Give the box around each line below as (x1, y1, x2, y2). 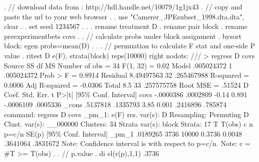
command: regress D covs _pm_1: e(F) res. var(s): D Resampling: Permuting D (4, 109, 249, 119)
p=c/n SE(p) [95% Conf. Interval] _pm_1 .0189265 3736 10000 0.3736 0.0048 (4, 128, 243, 139)
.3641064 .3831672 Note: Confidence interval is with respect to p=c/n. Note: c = (4, 138, 251, 149)
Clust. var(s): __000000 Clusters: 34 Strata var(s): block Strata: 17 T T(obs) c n (4, 119, 253, 129)
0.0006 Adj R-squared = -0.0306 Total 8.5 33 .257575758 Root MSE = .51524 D (4, 79, 249, 90)
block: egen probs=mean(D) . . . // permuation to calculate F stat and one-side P (4, 40, 255, 51)
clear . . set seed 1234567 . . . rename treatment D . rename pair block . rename (4, 21, 248, 31)
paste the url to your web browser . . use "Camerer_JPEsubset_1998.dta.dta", (4, 11, 245, 21)
